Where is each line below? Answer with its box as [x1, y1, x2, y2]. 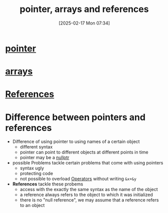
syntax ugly [20, 165, 44, 171]
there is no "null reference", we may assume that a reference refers [20, 197, 159, 203]
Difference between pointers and [5, 111, 146, 123]
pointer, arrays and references [20, 3, 149, 15]
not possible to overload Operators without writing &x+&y [20, 176, 137, 182]
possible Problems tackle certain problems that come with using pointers [12, 160, 163, 166]
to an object [20, 202, 45, 208]
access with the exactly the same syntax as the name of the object [20, 186, 158, 192]
